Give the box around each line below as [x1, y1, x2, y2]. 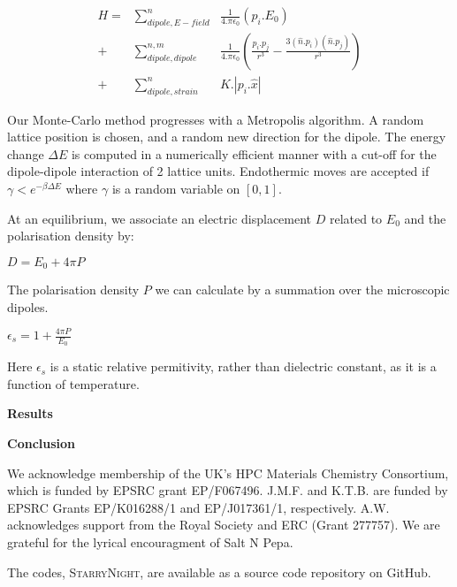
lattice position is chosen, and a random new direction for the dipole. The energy [7, 127, 446, 146]
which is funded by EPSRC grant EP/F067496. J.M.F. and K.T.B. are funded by [7, 481, 448, 499]
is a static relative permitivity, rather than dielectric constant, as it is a [50, 357, 437, 376]
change [7, 144, 44, 163]
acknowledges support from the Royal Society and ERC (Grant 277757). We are [7, 515, 440, 534]
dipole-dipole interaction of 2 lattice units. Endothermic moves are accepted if [7, 162, 430, 180]
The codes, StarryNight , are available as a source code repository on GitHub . [7, 562, 431, 581]
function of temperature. [7, 374, 140, 393]
